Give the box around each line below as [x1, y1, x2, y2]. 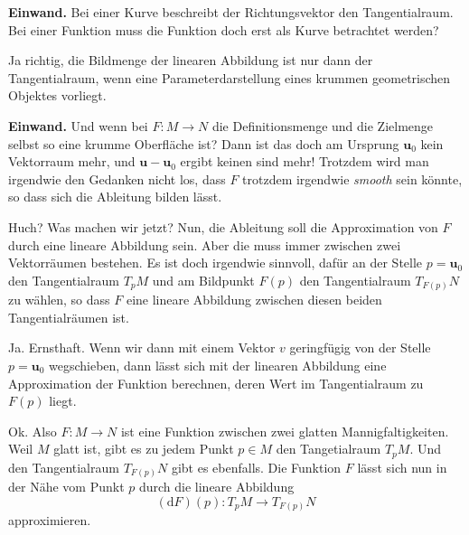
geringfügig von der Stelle [289, 338, 431, 357]
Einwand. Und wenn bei [8, 116, 148, 135]
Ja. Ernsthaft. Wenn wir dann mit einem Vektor [8, 338, 276, 357]
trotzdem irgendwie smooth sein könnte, [242, 169, 463, 188]
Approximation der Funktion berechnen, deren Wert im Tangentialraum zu [8, 373, 424, 392]
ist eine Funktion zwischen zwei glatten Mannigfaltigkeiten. [120, 421, 449, 440]
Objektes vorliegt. [8, 86, 107, 105]
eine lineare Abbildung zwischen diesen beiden [126, 290, 382, 309]
